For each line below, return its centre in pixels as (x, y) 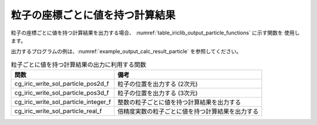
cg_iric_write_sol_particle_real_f (58, 111)
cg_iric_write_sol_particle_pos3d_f (62, 93)
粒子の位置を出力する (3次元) (158, 93)
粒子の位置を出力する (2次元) (158, 84)
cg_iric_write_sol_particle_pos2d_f (62, 84)
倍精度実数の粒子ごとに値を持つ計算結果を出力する (188, 112)
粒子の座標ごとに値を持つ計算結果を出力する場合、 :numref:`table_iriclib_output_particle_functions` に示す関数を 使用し (155, 33)
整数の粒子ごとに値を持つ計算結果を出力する (179, 102)
